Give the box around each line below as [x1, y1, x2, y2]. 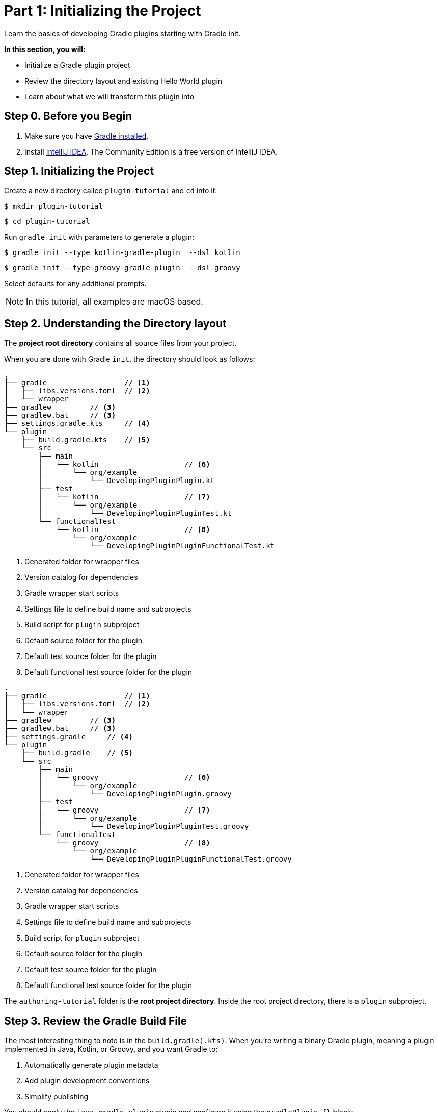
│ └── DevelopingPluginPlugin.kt [38, 476, 215, 485]
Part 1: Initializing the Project [4, 2, 201, 19]
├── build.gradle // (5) [21, 749, 133, 757]
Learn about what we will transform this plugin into [24, 92, 195, 101]
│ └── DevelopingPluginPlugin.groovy [38, 790, 232, 798]
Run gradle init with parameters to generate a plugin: [4, 233, 195, 242]
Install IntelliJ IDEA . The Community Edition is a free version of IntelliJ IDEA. [24, 147, 278, 156]
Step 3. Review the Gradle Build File [4, 1014, 187, 1027]
